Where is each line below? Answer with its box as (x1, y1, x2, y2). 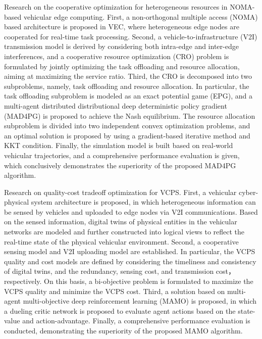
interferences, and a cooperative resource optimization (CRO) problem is (4, 51, 229, 61)
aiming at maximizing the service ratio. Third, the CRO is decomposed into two (4, 71, 252, 81)
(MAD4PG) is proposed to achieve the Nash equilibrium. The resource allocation (4, 110, 255, 121)
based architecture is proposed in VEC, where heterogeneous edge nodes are (4, 21, 239, 32)
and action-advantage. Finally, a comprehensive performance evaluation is (22, 315, 250, 326)
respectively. (4, 276, 42, 286)
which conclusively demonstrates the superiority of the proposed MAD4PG (4, 160, 236, 170)
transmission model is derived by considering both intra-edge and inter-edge (4, 41, 239, 52)
